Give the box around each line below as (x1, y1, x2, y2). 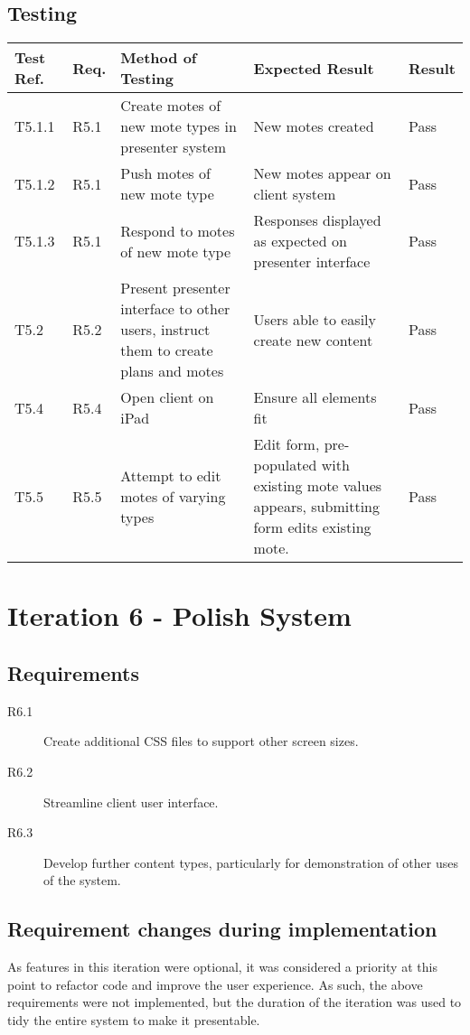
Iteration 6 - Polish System (7, 597, 352, 634)
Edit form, (253, 434, 320, 455)
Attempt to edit (120, 464, 221, 486)
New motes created (253, 116, 374, 137)
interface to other (120, 298, 230, 320)
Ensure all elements (253, 387, 377, 408)
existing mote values (253, 475, 382, 497)
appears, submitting (253, 496, 380, 517)
